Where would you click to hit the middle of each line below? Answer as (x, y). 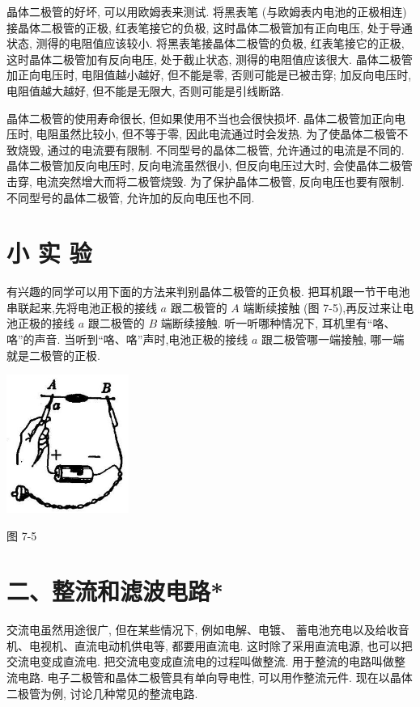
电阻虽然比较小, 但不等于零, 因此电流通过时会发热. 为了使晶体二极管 (216, 134)
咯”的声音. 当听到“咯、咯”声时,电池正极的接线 (127, 339)
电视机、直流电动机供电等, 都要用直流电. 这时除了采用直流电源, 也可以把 (221, 645)
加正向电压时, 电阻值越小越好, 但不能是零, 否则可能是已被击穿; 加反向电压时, (209, 75)
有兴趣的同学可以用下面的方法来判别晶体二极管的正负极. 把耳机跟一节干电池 (208, 292)
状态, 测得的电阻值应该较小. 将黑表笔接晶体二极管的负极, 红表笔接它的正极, (206, 43)
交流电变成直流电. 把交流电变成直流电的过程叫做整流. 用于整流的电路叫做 (201, 661)
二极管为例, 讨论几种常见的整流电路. (102, 693)
